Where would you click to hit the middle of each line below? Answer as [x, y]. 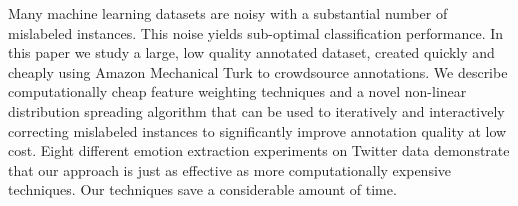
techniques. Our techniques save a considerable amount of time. [202, 189]
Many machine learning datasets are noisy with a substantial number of [228, 13]
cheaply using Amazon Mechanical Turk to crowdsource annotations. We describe [258, 71]
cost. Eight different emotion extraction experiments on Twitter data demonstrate [259, 150]
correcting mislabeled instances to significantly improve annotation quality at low [257, 130]
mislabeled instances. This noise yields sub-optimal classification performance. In [256, 32]
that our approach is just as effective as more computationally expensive [230, 169]
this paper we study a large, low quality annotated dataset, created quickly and [251, 52]
